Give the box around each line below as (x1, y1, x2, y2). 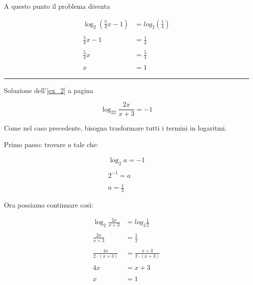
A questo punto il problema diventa (4, 1, 110, 11)
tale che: (73, 139, 99, 149)
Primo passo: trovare (4, 139, 66, 149)
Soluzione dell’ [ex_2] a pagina (4, 85, 93, 95)
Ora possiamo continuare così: (4, 200, 93, 210)
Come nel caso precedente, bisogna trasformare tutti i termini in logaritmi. (4, 123, 227, 133)
